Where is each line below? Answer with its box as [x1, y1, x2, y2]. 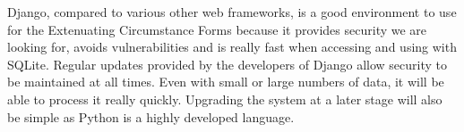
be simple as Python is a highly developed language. [7, 107, 295, 126]
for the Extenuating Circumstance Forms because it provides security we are [7, 20, 427, 38]
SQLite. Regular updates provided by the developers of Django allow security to [7, 54, 447, 73]
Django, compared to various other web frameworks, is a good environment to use [7, 3, 457, 21]
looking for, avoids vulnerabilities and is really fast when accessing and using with [7, 37, 457, 56]
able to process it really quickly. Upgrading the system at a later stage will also [7, 89, 443, 108]
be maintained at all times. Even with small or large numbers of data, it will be [7, 72, 444, 91]
